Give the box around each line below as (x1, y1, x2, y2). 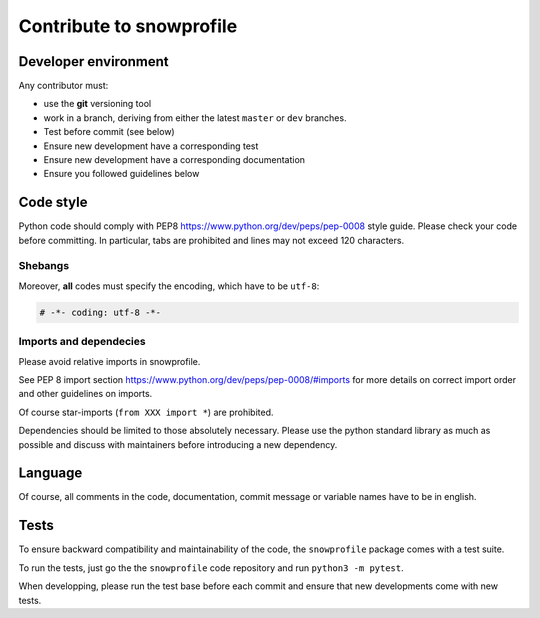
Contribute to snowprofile (18, 15, 238, 37)
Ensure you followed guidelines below (43, 168, 200, 180)
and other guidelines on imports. (18, 388, 153, 400)
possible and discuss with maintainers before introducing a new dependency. (18, 438, 338, 450)
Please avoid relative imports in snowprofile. (18, 355, 201, 367)
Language (18, 465, 83, 482)
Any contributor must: (18, 80, 109, 92)
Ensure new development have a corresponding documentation (43, 154, 305, 166)
